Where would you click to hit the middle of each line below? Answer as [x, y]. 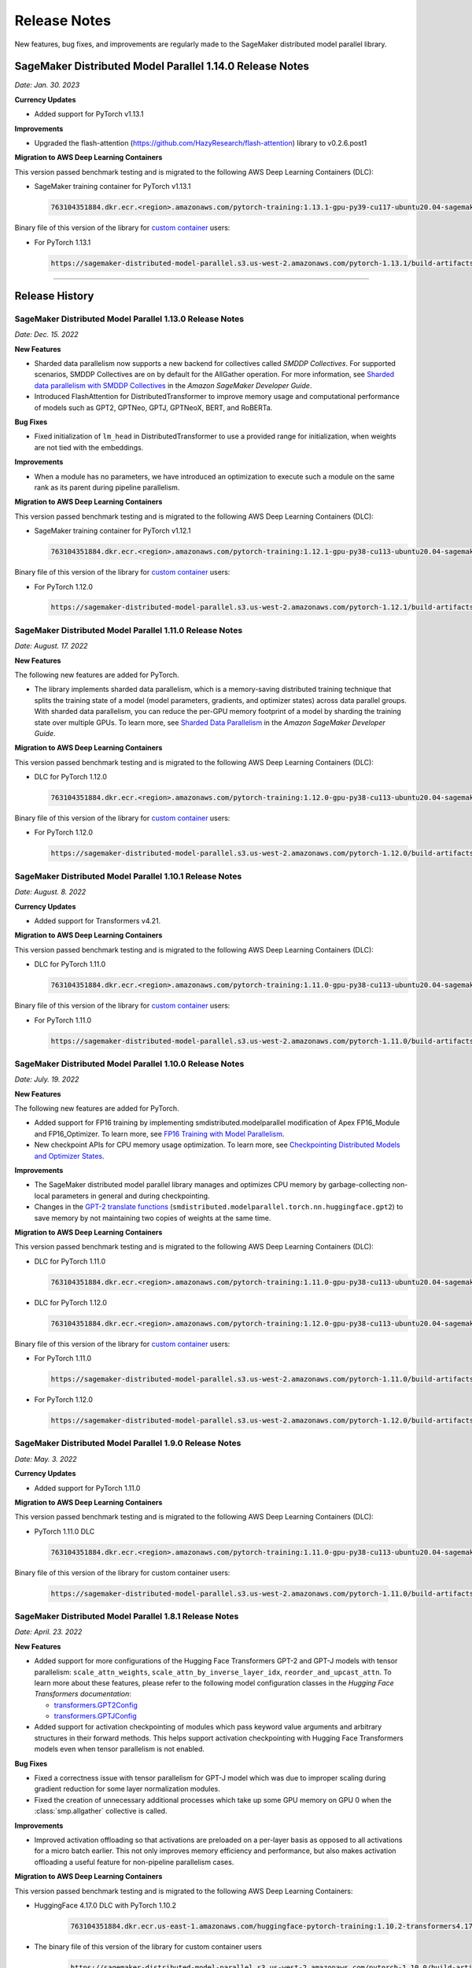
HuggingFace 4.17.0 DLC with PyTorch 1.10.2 [105, 1905]
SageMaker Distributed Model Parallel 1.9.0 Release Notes [128, 1443]
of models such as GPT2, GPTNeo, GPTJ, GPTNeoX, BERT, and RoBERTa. [153, 407]
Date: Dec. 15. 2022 [46, 335]
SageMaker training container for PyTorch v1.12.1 [113, 531]
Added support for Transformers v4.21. [98, 920]
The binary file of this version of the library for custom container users [148, 1946]
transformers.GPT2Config [96, 1705]
